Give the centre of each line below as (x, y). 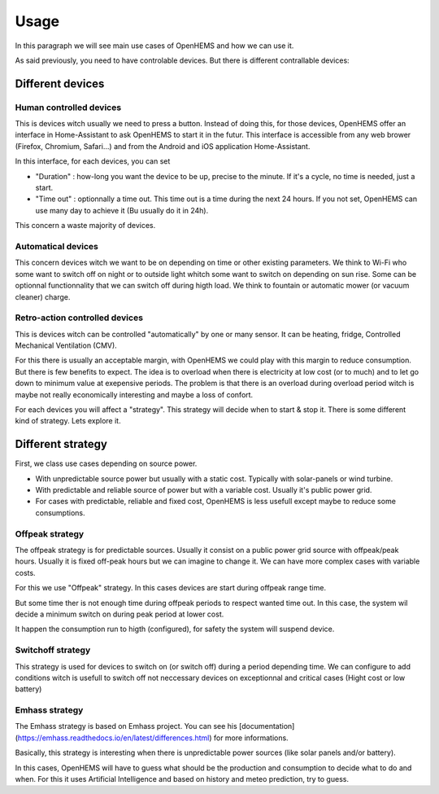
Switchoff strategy (53, 650)
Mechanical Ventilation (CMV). (66, 345)
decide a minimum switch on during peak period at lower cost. (120, 614)
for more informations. (251, 738)
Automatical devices (57, 246)
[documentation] (267, 726)
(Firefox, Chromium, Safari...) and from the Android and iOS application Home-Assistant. (163, 146)
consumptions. (60, 512)
